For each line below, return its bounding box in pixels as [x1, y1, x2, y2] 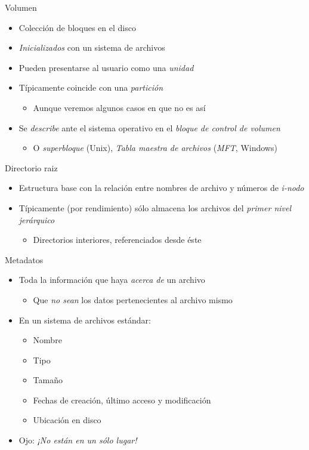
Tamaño [33, 374, 63, 386]
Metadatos [5, 253, 44, 266]
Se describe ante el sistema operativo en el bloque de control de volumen [18, 121, 280, 134]
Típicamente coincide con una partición [18, 81, 163, 94]
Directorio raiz [5, 161, 58, 174]
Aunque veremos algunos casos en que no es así [33, 101, 206, 113]
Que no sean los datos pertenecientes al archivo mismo [33, 293, 233, 306]
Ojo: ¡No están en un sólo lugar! [18, 434, 137, 446]
